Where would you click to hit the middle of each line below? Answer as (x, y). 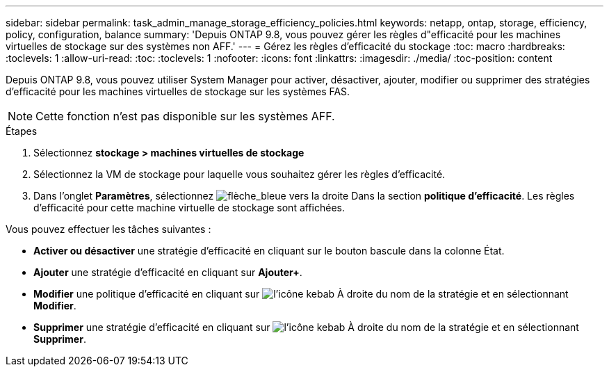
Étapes (22, 131)
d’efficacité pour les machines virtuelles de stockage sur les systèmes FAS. (178, 91)
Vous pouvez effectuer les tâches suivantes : (108, 229)
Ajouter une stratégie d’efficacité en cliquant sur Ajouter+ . (168, 272)
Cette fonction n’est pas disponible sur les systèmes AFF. (185, 116)
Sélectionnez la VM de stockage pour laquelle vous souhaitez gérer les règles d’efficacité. (239, 174)
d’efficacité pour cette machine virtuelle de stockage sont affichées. (189, 208)
